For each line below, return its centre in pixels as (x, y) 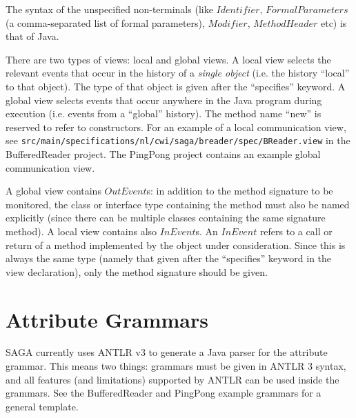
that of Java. (32, 36)
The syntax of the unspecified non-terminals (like (109, 9)
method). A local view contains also (81, 231)
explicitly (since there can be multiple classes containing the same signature (166, 218)
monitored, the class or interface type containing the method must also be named (178, 204)
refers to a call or (296, 231)
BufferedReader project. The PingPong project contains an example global (163, 154)
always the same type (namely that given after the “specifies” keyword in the (169, 258)
